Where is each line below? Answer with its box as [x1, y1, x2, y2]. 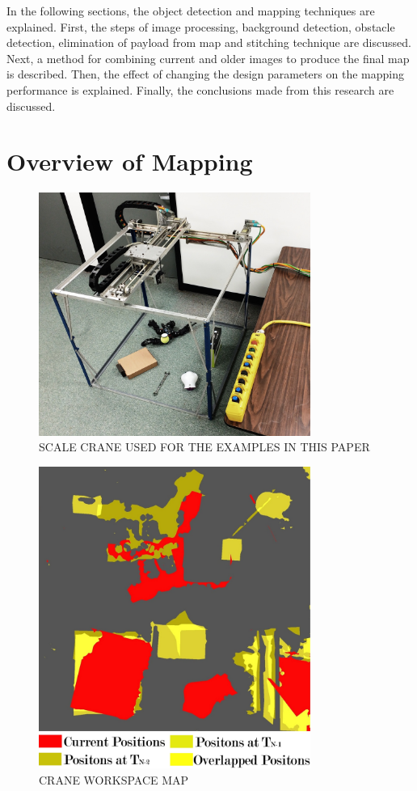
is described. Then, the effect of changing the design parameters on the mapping [6, 66, 404, 82]
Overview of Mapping [6, 145, 253, 178]
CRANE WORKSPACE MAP [39, 771, 189, 788]
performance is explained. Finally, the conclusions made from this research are [6, 81, 394, 98]
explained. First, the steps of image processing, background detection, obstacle [6, 18, 395, 35]
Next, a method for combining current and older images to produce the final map [6, 49, 410, 66]
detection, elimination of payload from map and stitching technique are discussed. [6, 34, 411, 51]
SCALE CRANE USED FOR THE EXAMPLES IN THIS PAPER [39, 438, 370, 455]
